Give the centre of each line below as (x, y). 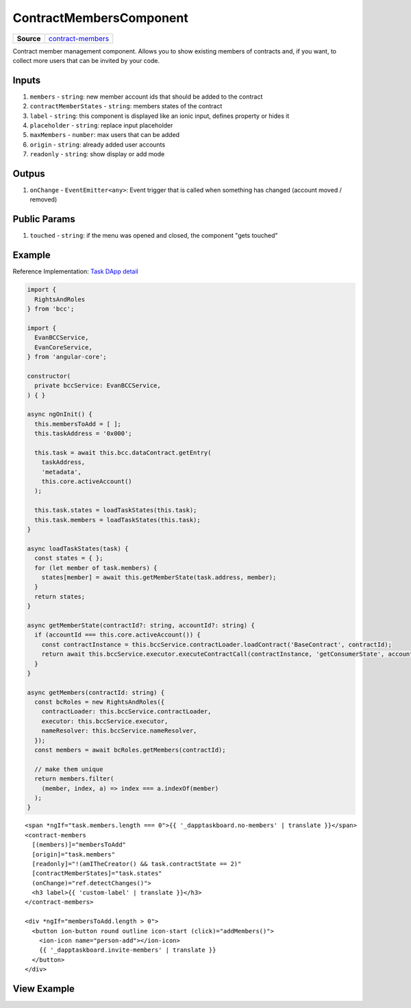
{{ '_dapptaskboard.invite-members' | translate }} (127, 950)
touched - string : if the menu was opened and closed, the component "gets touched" (154, 236)
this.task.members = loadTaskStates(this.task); (118, 520)
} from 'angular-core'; (67, 357)
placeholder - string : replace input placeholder (101, 125)
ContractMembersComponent (100, 18)
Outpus (29, 174)
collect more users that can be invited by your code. (86, 60)
